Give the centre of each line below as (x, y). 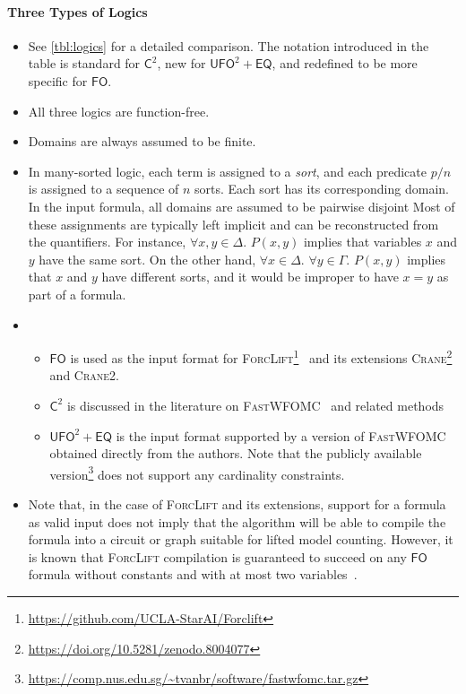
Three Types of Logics (78, 11)
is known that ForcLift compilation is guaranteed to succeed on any (217, 556)
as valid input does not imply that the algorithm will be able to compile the (237, 521)
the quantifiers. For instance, (107, 242)
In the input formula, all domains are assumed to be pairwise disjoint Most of (242, 206)
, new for (181, 63)
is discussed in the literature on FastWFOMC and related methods (255, 405)
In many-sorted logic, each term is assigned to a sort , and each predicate (227, 171)
